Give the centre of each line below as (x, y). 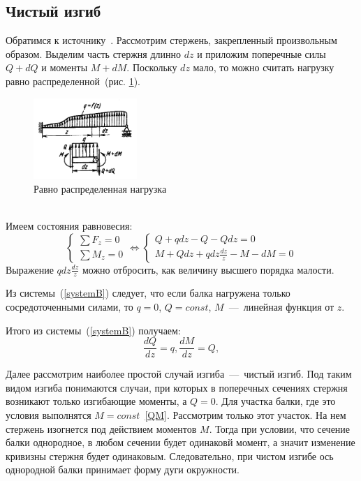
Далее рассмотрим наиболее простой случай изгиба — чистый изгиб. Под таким (179, 374)
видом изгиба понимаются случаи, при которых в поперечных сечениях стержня (177, 387)
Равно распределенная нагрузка (100, 188)
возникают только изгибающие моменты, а (96, 401)
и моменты (65, 67)
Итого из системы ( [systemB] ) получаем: (93, 330)
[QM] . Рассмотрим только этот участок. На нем (245, 414)
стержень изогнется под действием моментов (101, 428)
